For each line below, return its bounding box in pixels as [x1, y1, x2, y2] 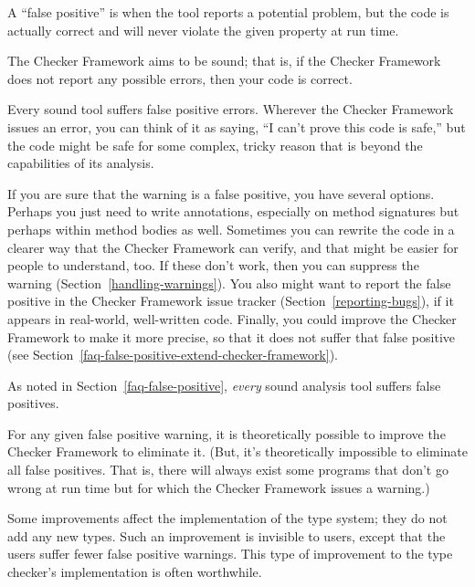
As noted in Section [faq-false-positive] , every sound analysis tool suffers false [7, 375, 441, 394]
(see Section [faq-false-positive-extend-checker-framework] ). [7, 345, 339, 364]
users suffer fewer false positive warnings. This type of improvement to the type [7, 544, 453, 563]
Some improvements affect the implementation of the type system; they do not [7, 508, 448, 528]
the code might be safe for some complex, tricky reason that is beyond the [7, 135, 423, 154]
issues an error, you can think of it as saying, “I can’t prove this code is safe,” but [7, 117, 466, 136]
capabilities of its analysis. [7, 153, 154, 173]
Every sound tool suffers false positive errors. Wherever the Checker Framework [7, 100, 454, 119]
